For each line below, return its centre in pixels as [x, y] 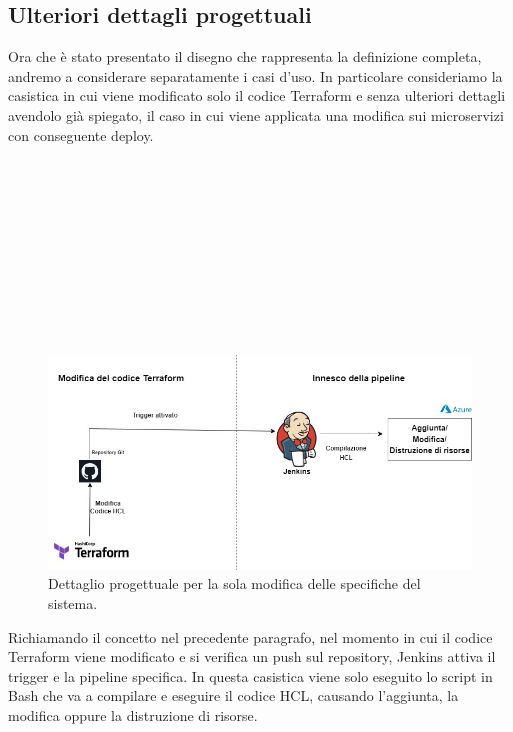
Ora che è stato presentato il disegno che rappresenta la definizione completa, [245, 56]
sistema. [73, 602]
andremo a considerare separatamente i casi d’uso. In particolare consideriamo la [255, 75]
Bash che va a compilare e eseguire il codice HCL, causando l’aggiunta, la [233, 695]
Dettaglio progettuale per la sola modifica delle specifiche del [234, 583]
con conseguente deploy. [81, 134]
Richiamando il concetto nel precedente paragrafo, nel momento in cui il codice [250, 636]
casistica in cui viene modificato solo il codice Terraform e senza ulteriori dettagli [257, 95]
